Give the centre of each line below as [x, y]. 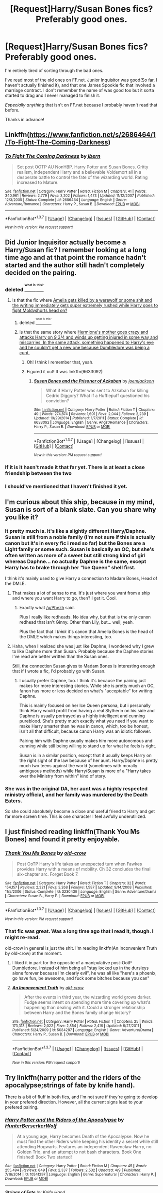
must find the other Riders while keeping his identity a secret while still [87, 1141]
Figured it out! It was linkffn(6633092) [65, 371]
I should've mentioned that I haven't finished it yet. [66, 487]
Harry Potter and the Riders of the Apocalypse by [65, 1120]
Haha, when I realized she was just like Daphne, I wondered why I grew [83, 646]
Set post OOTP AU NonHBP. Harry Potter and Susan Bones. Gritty [83, 167]
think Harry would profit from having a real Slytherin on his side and [87, 710]
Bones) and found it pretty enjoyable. [62, 840]
